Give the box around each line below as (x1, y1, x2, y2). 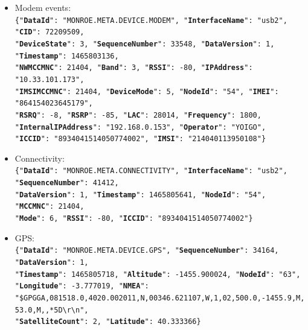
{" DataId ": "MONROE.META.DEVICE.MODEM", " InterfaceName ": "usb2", (14, 16, 287, 25)
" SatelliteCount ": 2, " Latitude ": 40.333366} (14, 317, 201, 326)
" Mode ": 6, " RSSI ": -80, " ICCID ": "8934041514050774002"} (14, 214, 253, 223)
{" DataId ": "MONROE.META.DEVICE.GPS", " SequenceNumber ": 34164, (14, 246, 279, 255)
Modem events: (14, 1, 71, 13)
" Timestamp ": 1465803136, (14, 51, 119, 60)
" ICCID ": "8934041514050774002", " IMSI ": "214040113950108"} (14, 135, 266, 144)
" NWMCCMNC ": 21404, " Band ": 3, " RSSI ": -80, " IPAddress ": (14, 63, 253, 72)
